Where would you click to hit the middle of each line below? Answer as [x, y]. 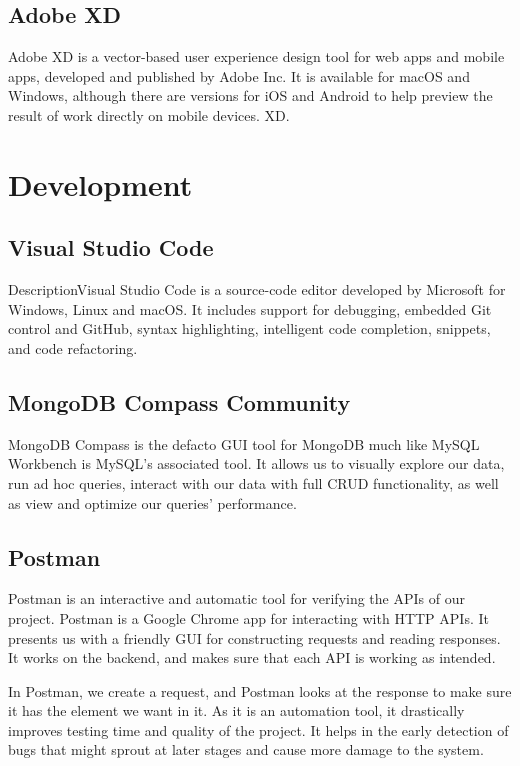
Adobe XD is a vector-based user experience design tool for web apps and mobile [256, 56]
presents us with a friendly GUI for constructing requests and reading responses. [254, 637]
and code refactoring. [73, 347]
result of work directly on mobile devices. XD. [149, 114]
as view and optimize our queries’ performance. [152, 502]
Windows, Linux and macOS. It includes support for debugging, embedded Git [250, 308]
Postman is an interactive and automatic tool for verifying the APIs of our [236, 598]
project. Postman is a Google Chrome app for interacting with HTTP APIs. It [248, 617]
